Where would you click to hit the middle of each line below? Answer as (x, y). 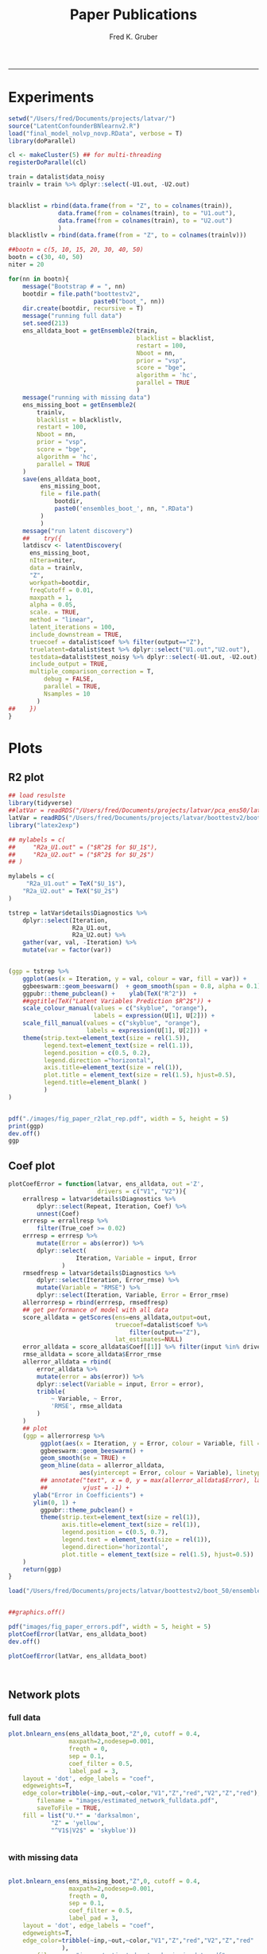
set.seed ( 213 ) (46, 324)
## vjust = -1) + (85, 1488)
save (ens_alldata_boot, (62, 479)
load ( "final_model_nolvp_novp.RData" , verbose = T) (95, 133)
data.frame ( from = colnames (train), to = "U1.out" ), (147, 213)
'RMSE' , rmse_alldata (87, 1407)
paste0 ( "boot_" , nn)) (129, 301)
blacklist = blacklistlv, (80, 420)
